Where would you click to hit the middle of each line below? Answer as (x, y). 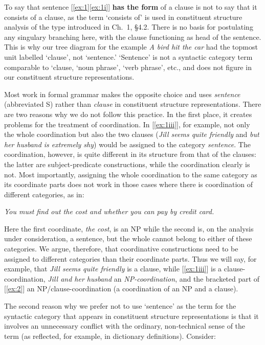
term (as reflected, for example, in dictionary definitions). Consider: (110, 336)
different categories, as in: (44, 194)
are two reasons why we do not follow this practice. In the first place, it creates (128, 114)
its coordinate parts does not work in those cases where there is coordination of (129, 184)
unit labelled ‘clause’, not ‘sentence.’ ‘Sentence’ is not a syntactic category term (128, 56)
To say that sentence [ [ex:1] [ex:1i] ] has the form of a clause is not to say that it (131, 7)
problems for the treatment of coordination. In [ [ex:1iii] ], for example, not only (127, 124)
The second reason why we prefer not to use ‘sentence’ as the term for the (120, 306)
